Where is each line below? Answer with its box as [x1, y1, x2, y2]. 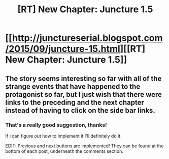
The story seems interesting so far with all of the [5, 74, 162, 83]
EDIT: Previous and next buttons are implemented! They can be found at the [5, 143, 164, 149]
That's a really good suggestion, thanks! [5, 121, 107, 128]
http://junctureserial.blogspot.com [12, 32, 163, 44]
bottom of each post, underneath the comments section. [5, 148, 123, 154]
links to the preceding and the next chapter [5, 98, 145, 107]
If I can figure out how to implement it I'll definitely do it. [5, 132, 122, 139]
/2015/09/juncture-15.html [5, 43, 120, 55]
